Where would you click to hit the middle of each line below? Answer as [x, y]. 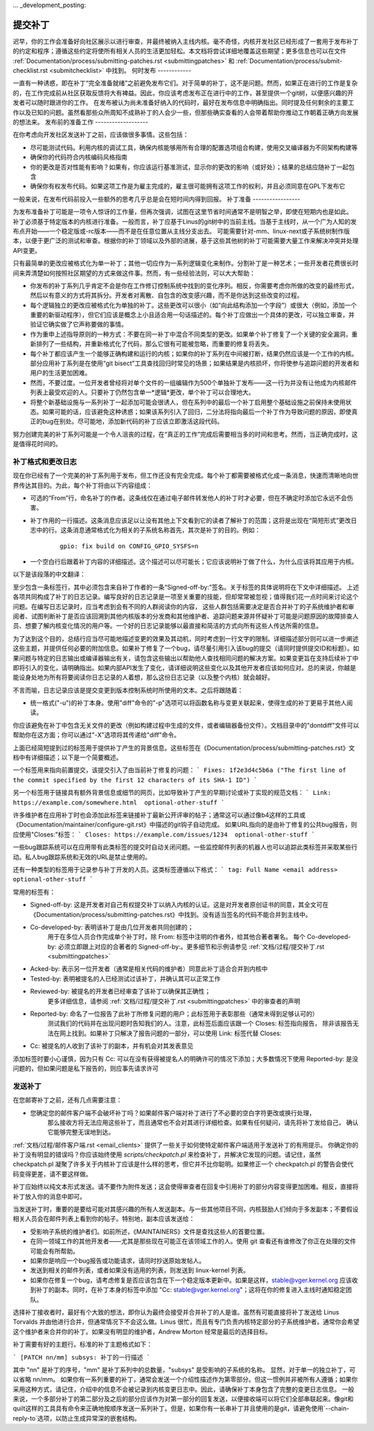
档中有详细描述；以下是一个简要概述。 [68, 757]
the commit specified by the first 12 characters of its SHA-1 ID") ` [135, 780]
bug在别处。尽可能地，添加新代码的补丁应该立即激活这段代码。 [133, 421]
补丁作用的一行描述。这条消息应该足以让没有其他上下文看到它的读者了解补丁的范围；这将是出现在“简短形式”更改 [190, 520]
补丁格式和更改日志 [45, 462]
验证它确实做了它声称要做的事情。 [79, 324]
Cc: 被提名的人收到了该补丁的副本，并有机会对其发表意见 [112, 1046]
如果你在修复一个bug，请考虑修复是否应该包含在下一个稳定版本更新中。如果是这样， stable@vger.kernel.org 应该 [191, 1280]
